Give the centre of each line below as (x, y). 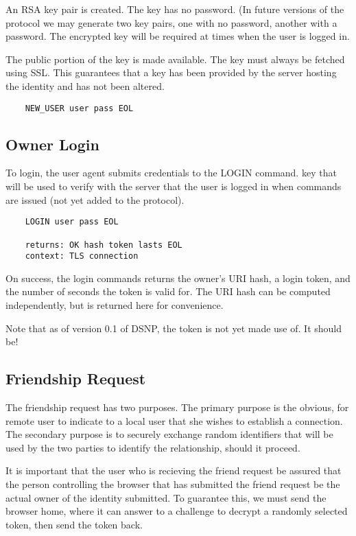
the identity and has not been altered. (85, 85)
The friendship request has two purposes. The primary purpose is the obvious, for (177, 407)
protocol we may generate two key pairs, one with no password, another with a (171, 22)
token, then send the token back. (74, 524)
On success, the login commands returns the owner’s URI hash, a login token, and (178, 278)
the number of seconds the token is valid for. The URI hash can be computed (168, 291)
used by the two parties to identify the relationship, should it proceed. (153, 447)
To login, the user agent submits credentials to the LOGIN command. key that (171, 173)
